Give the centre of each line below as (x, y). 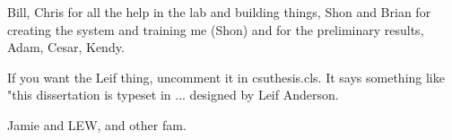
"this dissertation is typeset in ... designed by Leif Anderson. (173, 95)
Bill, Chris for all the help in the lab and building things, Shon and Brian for (219, 12)
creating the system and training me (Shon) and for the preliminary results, (216, 29)
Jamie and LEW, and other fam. (97, 124)
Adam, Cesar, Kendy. (66, 47)
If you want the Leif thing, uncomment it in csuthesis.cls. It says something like (226, 77)
